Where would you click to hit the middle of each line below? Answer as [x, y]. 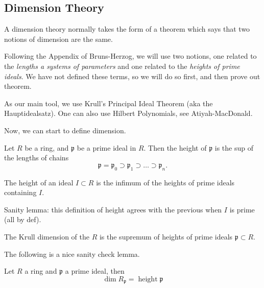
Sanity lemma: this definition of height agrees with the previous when [113, 209]
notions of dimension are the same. [58, 39]
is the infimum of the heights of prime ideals [165, 182]
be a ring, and [47, 147]
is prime [242, 209]
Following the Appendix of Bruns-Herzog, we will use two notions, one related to [130, 56]
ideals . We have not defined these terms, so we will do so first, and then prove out [132, 76]
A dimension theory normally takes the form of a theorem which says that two [127, 29]
